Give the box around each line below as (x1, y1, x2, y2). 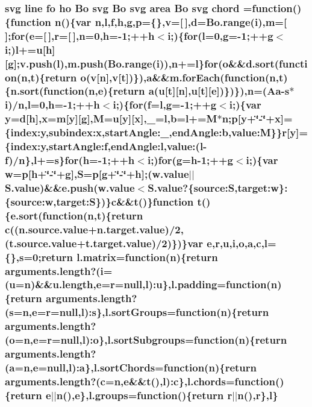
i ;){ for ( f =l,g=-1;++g (113, 97, 217, 112)
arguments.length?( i (5, 263, 104, 278)
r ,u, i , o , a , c (215, 235, 261, 250)
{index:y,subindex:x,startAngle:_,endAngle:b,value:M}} (5, 125, 282, 140)
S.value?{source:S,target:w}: (148, 180, 288, 195)
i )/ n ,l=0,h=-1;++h (5, 97, 100, 112)
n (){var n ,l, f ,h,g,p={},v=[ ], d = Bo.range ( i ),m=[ (55, 14, 287, 29)
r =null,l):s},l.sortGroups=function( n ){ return (46, 304, 269, 320)
